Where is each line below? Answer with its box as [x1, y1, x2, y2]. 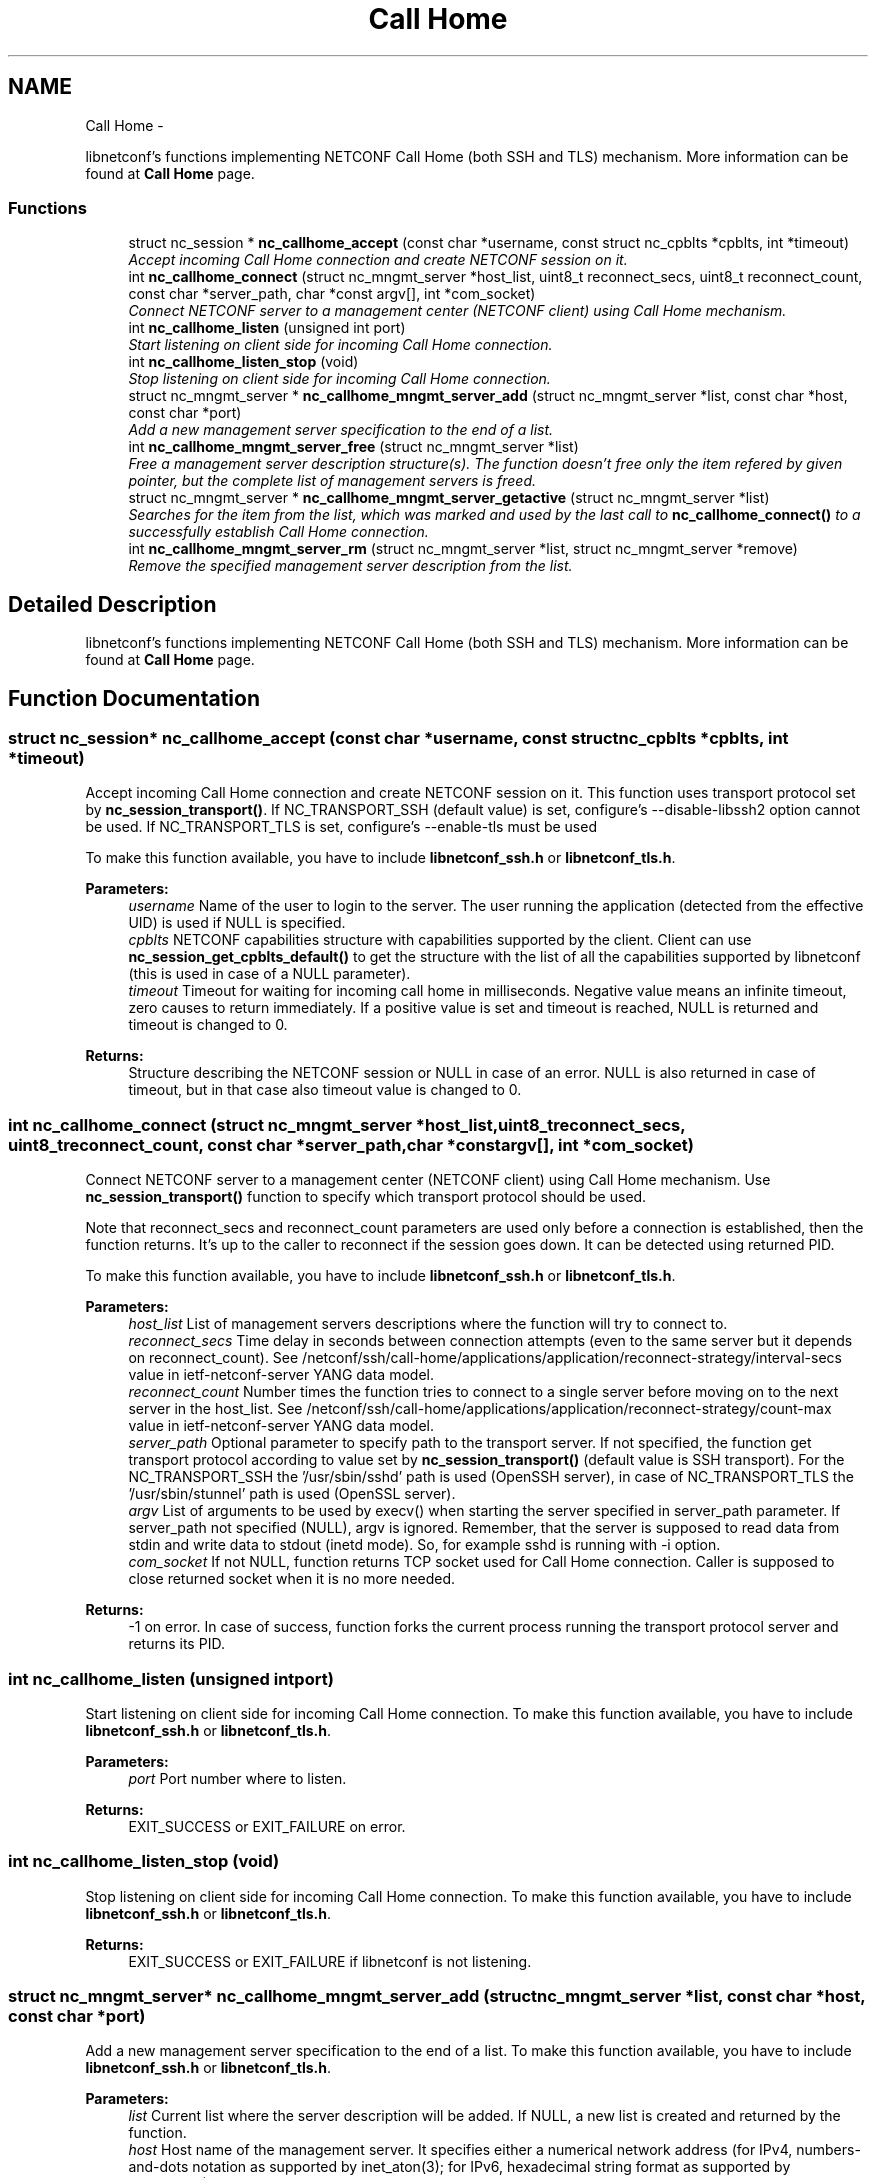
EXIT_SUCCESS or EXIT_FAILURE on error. [128, 1817, 406, 1835]
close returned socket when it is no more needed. [128, 1570, 456, 1588]
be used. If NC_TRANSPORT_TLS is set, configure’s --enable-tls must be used [85, 818, 597, 836]
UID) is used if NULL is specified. [128, 914, 346, 932]
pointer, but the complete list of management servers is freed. [128, 472, 537, 490]
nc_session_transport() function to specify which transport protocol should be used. [85, 1188, 647, 1206]
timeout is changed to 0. [128, 1016, 288, 1034]
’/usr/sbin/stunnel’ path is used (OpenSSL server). [128, 1485, 456, 1503]
